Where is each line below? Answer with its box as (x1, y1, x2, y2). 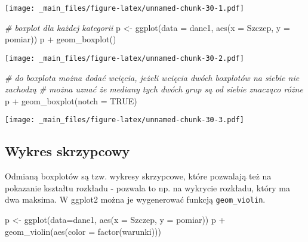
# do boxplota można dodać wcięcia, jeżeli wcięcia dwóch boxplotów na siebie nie (5, 71, 300, 83)
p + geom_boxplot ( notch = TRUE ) (5, 94, 137, 107)
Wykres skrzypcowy (5, 142, 130, 160)
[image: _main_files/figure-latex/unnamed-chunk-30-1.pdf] (5, 4, 244, 13)
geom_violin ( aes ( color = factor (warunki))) (5, 225, 161, 237)
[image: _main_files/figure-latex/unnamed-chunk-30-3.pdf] (5, 116, 244, 125)
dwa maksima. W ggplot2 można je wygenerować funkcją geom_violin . (5, 193, 266, 206)
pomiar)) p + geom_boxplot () (5, 33, 116, 45)
